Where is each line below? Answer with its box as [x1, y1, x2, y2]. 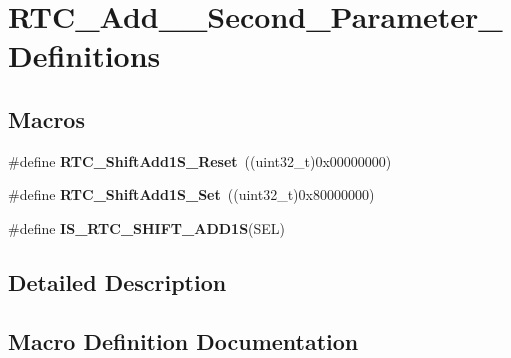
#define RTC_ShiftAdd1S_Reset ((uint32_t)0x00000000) [8, 150, 392, 171]
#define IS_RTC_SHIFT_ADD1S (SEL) [8, 217, 286, 238]
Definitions [8, 35, 161, 76]
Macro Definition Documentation [8, 325, 359, 356]
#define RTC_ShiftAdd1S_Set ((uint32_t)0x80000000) [8, 184, 375, 205]
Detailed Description [8, 266, 227, 297]
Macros [8, 103, 85, 134]
